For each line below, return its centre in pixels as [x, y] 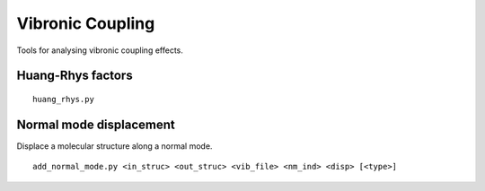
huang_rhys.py [63, 99]
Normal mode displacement [96, 124]
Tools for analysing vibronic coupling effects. [100, 50]
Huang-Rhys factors [75, 76]
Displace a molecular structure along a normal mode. [115, 146]
